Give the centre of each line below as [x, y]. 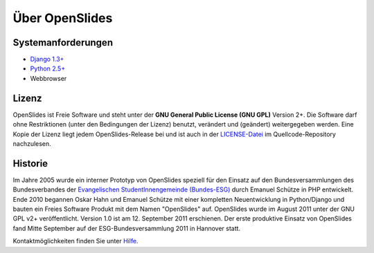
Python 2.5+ [48, 68]
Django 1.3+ [47, 59]
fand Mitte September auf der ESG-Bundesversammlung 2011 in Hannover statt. [127, 228]
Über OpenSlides [63, 18]
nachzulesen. [32, 143]
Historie [30, 163]
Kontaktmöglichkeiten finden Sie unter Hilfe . [75, 241]
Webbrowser [48, 78]
